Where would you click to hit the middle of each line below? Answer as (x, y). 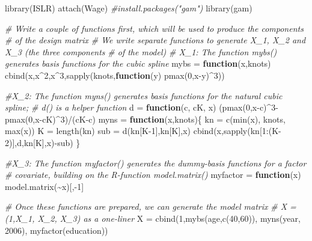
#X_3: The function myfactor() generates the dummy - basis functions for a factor (156, 163)
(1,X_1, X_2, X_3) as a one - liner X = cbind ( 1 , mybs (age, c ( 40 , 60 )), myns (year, (153, 218)
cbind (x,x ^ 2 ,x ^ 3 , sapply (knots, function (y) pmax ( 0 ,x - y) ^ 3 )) (115, 75)
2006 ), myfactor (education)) (57, 230)
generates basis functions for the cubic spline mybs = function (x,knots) (138, 63)
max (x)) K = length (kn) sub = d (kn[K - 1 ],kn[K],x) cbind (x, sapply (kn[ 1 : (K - (143, 131)
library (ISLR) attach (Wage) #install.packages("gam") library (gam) (129, 8)
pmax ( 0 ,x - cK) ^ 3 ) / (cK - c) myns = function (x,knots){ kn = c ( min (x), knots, (145, 119)
